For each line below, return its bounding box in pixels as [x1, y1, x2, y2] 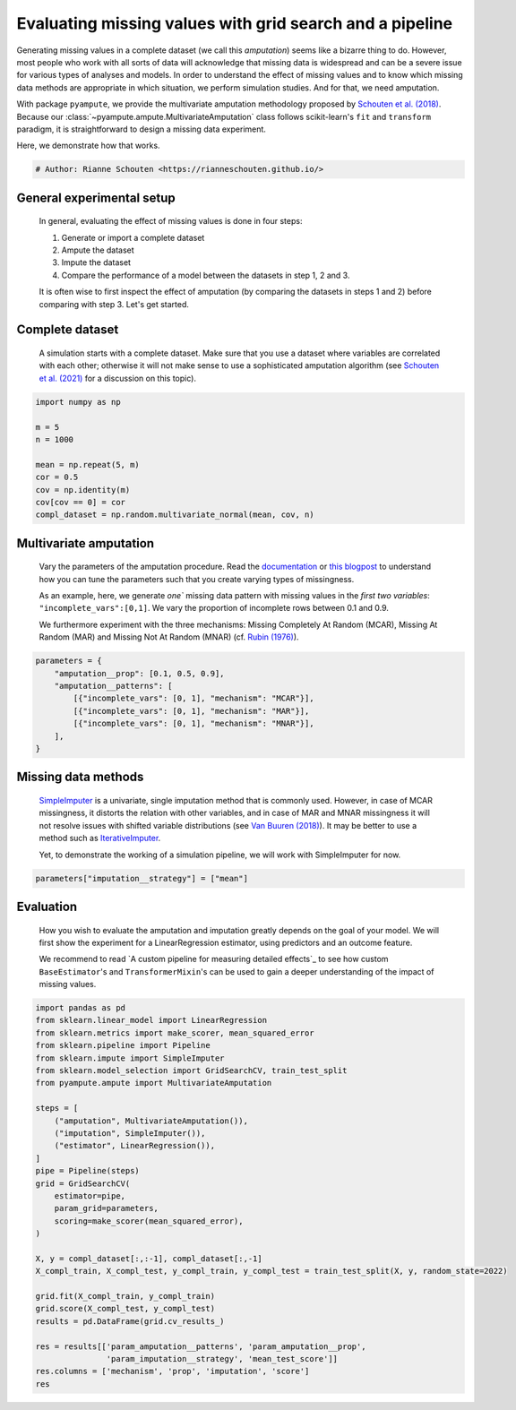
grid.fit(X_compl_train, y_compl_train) [35, 1291, 215, 1302]
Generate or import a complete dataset [61, 232, 205, 243]
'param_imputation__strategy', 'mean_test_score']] [106, 1354, 339, 1363]
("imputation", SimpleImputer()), [54, 1128, 206, 1138]
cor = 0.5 [35, 472, 79, 483]
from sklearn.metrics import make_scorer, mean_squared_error [35, 1027, 314, 1038]
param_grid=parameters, [54, 1203, 159, 1214]
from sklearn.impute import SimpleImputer [35, 1053, 225, 1063]
